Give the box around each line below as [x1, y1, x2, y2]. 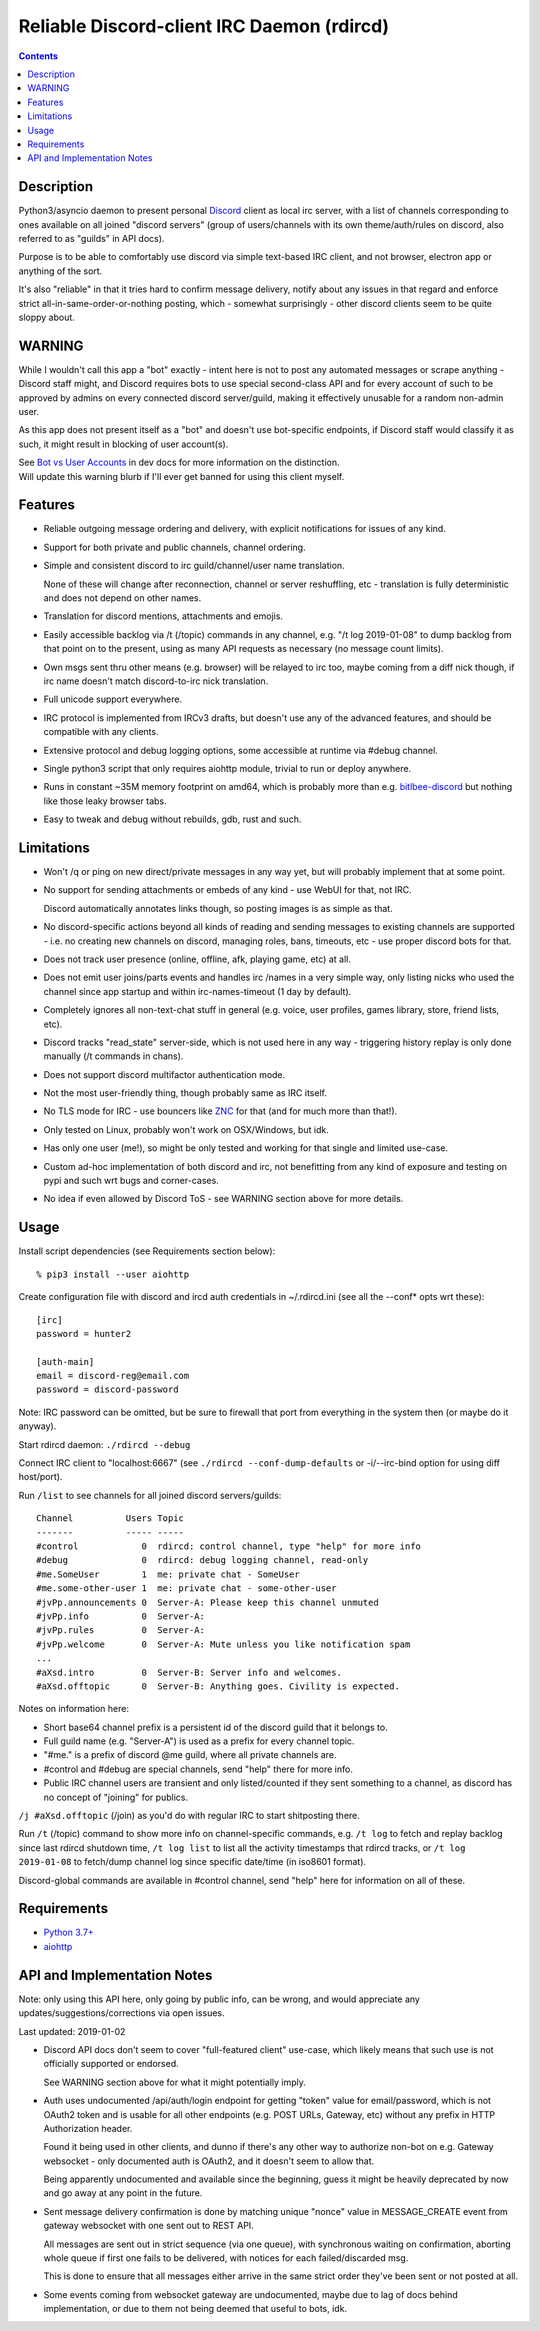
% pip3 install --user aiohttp [36, 1268, 190, 1280]
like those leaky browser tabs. [43, 795, 167, 807]
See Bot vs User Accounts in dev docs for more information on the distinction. [18, 456, 340, 469]
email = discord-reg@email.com [36, 1370, 190, 1382]
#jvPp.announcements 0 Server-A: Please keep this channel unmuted [36, 1596, 379, 1608]
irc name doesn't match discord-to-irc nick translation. [43, 675, 269, 687]
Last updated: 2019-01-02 [18, 2025, 126, 2037]
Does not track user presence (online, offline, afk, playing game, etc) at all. [43, 953, 352, 965]
